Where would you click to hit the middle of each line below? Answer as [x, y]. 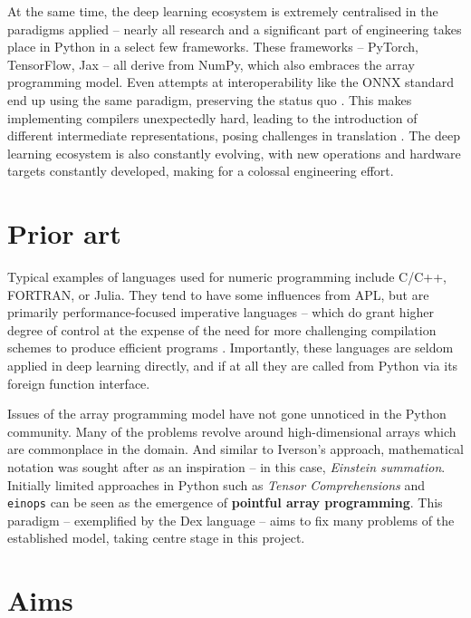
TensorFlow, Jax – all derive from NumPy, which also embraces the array [211, 64]
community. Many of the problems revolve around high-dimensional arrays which [232, 431]
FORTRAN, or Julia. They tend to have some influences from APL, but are [218, 294]
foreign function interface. [79, 383]
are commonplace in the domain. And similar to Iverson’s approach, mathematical [235, 449]
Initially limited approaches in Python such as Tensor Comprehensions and [216, 484]
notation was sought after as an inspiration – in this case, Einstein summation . [226, 467]
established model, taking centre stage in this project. [156, 538]
